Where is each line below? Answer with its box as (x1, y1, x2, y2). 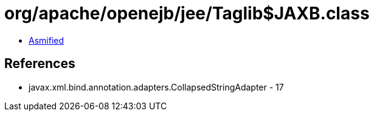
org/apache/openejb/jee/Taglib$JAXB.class (4, 3, 370, 24)
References (4, 56, 75, 72)
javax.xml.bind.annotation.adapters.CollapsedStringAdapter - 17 (29, 81, 284, 92)
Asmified (29, 35, 64, 46)
